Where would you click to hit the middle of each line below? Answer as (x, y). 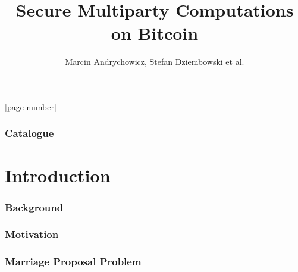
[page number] (31, 106)
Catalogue (29, 133)
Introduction (58, 175)
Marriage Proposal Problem (73, 262)
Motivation (32, 234)
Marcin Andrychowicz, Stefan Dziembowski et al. (155, 62)
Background (34, 207)
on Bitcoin (155, 33)
